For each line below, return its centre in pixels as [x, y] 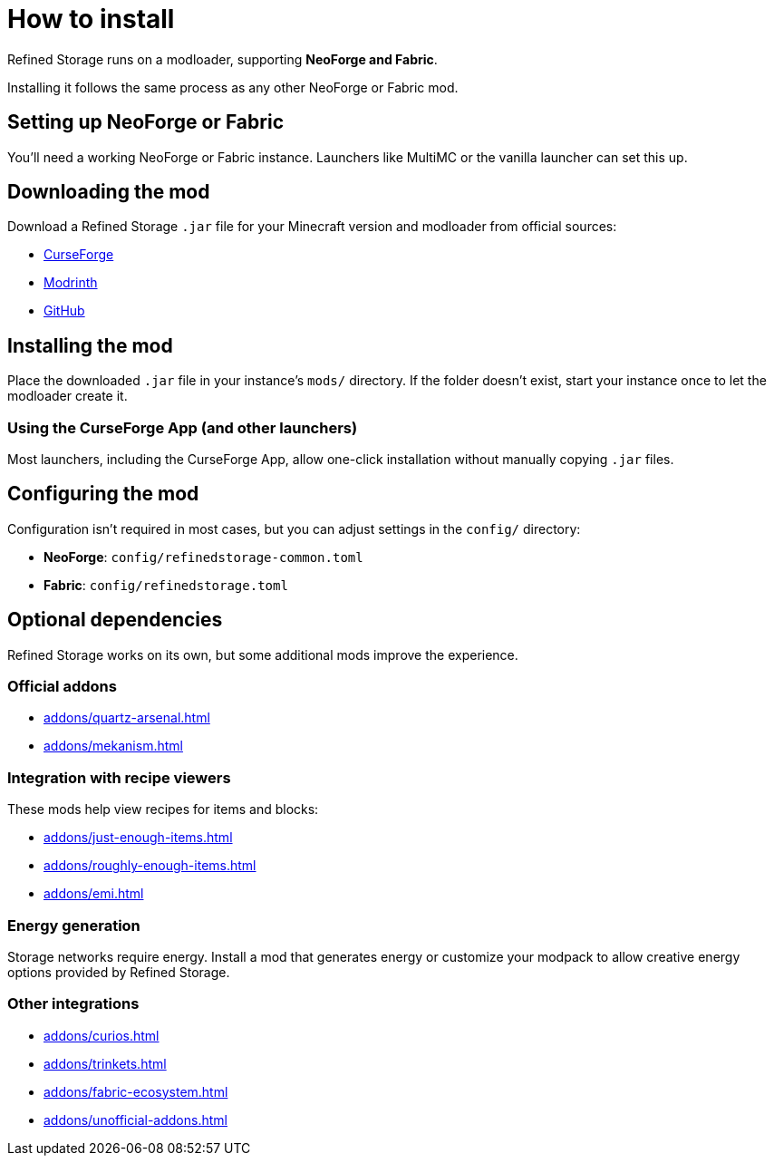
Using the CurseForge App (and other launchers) [183, 427]
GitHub [64, 311]
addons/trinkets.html [105, 1063]
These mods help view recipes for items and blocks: [163, 809]
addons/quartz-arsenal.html [127, 718]
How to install [91, 19]
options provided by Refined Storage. [119, 972]
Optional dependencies [115, 620]
